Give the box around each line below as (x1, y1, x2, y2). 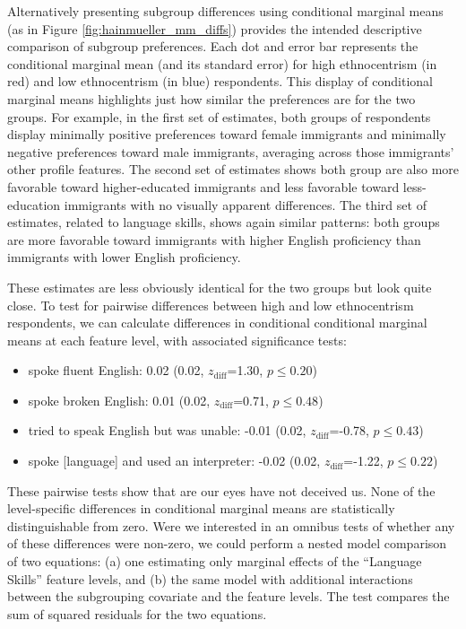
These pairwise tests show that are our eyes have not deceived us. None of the (7, 481, 436, 500)
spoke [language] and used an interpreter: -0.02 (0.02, (28, 451, 321, 470)
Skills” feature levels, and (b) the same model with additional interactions (7, 569, 413, 588)
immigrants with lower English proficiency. (7, 248, 241, 266)
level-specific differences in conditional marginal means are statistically (7, 499, 395, 518)
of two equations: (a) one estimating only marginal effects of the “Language (7, 552, 422, 571)
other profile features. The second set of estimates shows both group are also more (7, 160, 460, 179)
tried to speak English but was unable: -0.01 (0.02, (28, 421, 306, 440)
